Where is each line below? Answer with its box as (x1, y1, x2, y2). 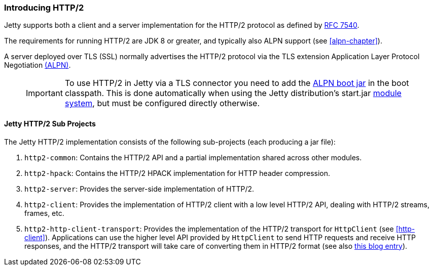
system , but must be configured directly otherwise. (64, 98, 260, 109)
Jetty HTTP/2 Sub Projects (4, 119, 96, 128)
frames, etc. (24, 208, 64, 217)
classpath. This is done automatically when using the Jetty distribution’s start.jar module (64, 88, 402, 99)
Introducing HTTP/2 (4, 3, 84, 13)
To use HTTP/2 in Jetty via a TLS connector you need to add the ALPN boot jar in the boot (64, 78, 409, 88)
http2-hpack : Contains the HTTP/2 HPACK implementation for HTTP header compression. (24, 168, 331, 177)
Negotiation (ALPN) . (4, 61, 71, 70)
